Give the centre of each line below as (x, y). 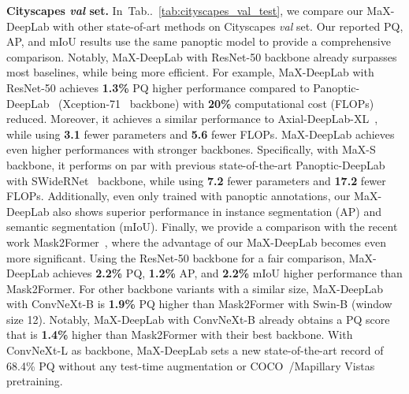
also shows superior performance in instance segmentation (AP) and (218, 211)
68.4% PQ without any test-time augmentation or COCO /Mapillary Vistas (191, 365)
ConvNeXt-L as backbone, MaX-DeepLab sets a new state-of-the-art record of (195, 350)
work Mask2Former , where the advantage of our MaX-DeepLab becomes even (196, 242)
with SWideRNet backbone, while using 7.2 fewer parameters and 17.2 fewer (196, 180)
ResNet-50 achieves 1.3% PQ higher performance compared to (158, 87)
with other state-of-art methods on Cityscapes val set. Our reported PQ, (228, 26)
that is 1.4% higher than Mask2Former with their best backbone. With (180, 335)
